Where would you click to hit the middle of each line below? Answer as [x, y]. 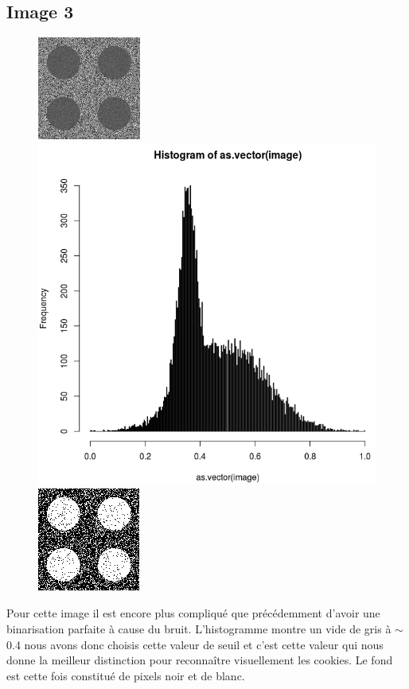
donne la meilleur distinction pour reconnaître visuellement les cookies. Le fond [200, 660]
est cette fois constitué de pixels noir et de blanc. [126, 675]
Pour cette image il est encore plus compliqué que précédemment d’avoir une [193, 613]
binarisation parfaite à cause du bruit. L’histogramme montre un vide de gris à [199, 628]
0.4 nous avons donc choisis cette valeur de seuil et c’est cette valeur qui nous [195, 644]
